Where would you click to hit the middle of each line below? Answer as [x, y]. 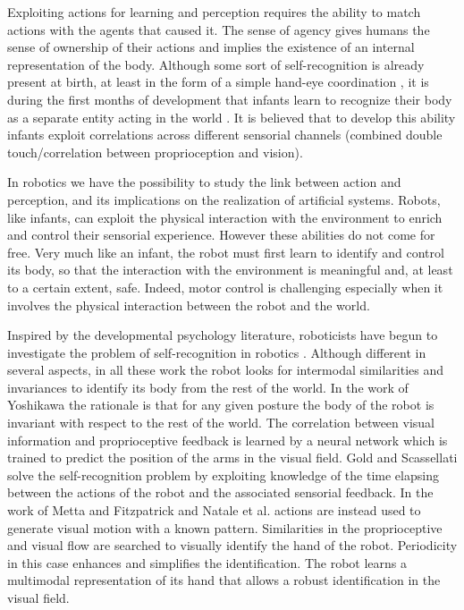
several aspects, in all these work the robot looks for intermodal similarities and [226, 370]
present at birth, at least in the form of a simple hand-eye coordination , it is [218, 82]
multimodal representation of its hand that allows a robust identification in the [224, 580]
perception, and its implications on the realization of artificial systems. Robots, [224, 199]
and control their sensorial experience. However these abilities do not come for [221, 235]
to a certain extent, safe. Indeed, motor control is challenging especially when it [225, 287]
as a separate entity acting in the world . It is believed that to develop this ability [232, 117]
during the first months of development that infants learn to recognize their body [230, 99]
